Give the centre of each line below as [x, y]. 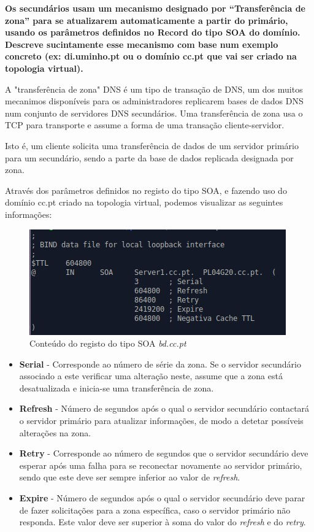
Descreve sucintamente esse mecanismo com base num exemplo [142, 44]
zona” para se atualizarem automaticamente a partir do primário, [147, 20]
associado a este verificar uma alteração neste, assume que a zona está [151, 376]
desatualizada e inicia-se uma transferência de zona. [117, 387]
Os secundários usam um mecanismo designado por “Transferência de [155, 8]
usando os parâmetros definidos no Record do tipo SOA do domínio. [153, 32]
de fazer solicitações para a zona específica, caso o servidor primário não [155, 510]
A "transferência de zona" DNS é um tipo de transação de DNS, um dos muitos [154, 89]
